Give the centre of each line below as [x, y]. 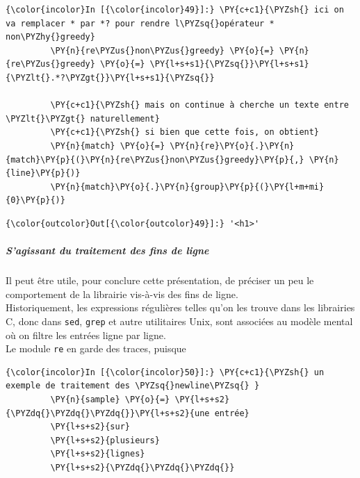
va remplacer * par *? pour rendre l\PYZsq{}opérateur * [140, 23]
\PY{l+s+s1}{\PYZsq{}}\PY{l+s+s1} [229, 64]
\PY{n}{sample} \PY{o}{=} [110, 399]
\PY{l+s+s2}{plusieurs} [105, 440]
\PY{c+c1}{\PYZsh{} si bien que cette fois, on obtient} [185, 132]
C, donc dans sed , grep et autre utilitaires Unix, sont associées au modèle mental [179, 321]
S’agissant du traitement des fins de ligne [107, 250]
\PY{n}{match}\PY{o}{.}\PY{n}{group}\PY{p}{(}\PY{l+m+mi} [187, 187]
